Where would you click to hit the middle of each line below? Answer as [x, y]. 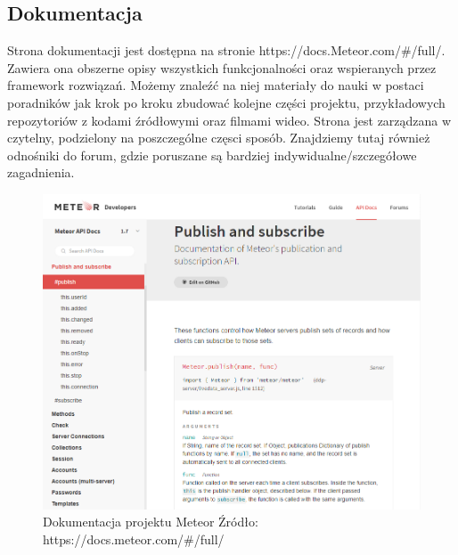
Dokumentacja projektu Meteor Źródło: [151, 522]
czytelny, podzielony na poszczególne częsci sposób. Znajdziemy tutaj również [219, 138]
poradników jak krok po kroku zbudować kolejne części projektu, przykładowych [226, 102]
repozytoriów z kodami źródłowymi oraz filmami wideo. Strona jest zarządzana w [229, 120]
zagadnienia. [41, 172]
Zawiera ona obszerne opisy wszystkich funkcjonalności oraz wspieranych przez [222, 67]
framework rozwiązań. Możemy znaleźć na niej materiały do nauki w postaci [216, 85]
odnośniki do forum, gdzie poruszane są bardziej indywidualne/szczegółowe [212, 155]
